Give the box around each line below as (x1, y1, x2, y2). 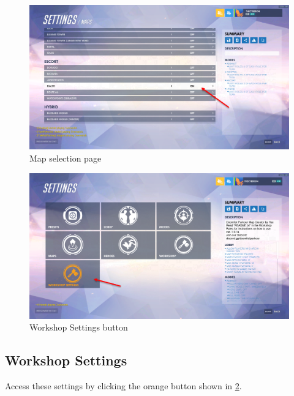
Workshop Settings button (29, 321, 128, 334)
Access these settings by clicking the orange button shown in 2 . (5, 379, 242, 392)
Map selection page (29, 152, 102, 165)
